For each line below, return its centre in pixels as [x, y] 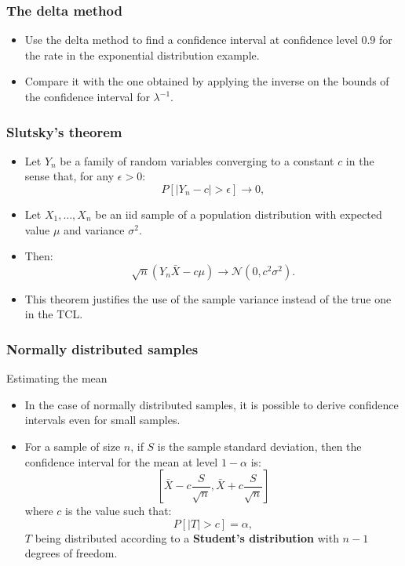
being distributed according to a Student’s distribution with [187, 537]
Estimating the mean [57, 378]
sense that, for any [69, 176]
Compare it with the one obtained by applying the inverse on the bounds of [207, 81]
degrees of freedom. [71, 553]
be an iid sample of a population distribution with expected [239, 214]
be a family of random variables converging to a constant [197, 160]
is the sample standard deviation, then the [259, 446]
